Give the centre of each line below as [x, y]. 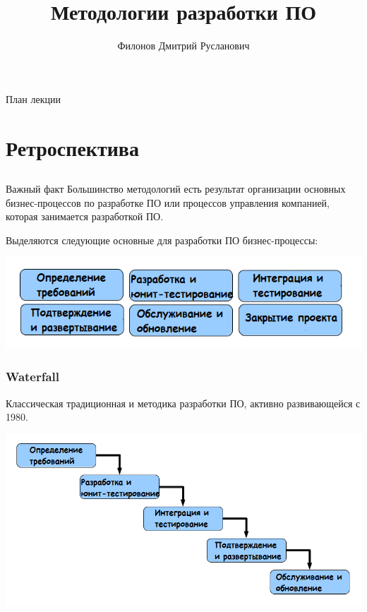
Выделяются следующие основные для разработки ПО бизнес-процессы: [162, 240]
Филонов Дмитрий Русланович [183, 46]
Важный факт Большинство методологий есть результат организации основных [176, 189]
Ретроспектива [72, 147]
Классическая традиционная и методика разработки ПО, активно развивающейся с [183, 403]
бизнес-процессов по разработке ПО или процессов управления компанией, [168, 202]
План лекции [33, 98]
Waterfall [33, 377]
